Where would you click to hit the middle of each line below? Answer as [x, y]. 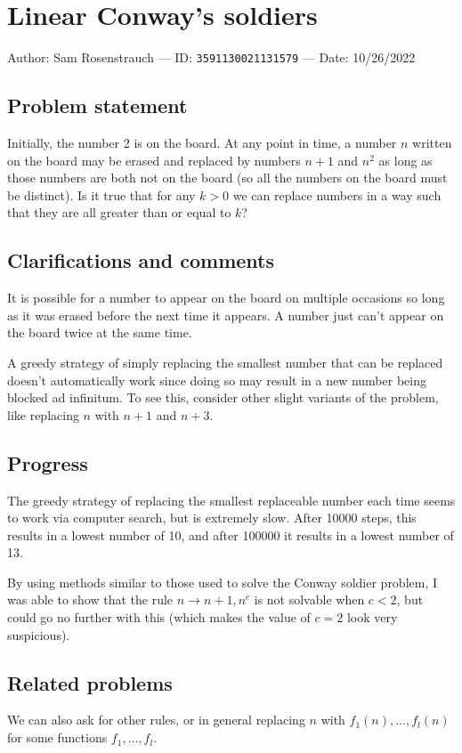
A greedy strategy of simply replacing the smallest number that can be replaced [225, 362]
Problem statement [97, 105]
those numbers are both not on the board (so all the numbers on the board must [227, 178]
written [432, 142]
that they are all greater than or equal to [119, 212]
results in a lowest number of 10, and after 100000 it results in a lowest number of [231, 534]
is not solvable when [309, 599]
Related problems [90, 682]
